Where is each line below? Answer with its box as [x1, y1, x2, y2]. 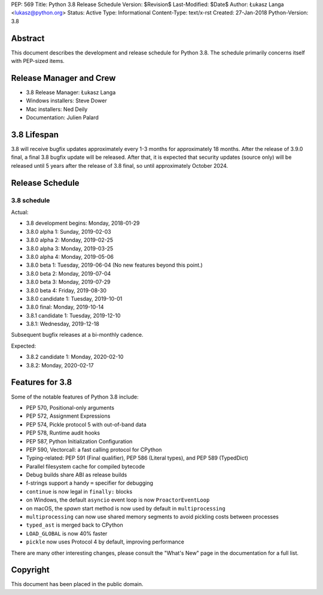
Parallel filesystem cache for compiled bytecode [26, 463, 145, 470]
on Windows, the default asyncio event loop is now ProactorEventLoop [26, 496, 210, 503]
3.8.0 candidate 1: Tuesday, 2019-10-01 [26, 295, 123, 302]
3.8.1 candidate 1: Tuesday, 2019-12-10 [26, 312, 121, 319]
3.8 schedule [11, 196, 50, 204]
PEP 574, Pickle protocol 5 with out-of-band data [26, 421, 147, 428]
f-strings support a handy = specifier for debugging [26, 479, 154, 487]
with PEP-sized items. [11, 58, 65, 65]
